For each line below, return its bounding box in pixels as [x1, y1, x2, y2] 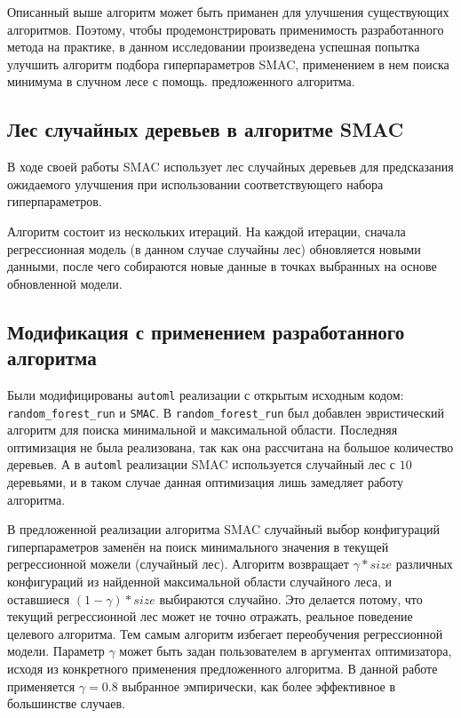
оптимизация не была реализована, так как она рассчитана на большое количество [7, 437, 454, 456]
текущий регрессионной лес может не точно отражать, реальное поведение [7, 607, 413, 626]
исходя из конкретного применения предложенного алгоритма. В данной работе [7, 659, 438, 678]
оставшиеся [7, 589, 70, 608]
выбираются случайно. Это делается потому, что [159, 589, 423, 608]
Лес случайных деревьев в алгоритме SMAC [7, 116, 404, 143]
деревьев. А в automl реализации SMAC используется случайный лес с [7, 455, 396, 474]
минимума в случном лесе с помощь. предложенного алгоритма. [7, 72, 355, 91]
